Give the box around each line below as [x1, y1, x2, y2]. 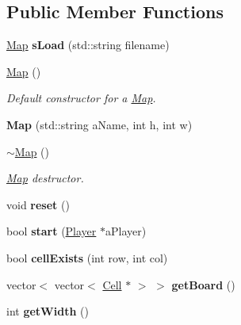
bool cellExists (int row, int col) [6, 249, 168, 266]
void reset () [6, 196, 70, 212]
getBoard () [171, 276, 235, 292]
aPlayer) [105, 223, 147, 239]
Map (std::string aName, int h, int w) [6, 116, 193, 132]
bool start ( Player [6, 223, 97, 239]
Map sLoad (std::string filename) [6, 36, 170, 53]
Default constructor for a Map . [6, 90, 156, 106]
